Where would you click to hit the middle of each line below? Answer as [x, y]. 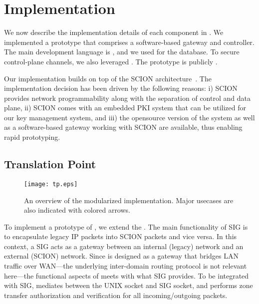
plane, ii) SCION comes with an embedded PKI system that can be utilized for [125, 108]
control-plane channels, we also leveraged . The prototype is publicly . [111, 61]
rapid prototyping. [32, 137]
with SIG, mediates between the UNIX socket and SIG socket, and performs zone [129, 285]
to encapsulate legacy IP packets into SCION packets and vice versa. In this [121, 236]
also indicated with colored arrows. [77, 210]
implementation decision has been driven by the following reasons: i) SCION [121, 88]
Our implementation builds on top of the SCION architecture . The [108, 78]
